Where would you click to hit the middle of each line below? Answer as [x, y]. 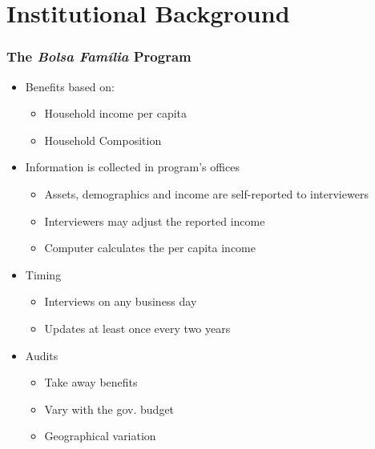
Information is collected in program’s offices [132, 167]
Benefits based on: [70, 86]
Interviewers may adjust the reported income [155, 220]
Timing [43, 274]
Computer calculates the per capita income [150, 248]
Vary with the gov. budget [109, 409]
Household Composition [103, 140]
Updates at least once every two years [137, 328]
